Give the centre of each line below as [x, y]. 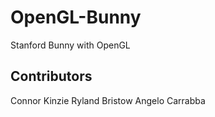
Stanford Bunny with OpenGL [70, 45]
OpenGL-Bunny [76, 17]
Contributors [51, 76]
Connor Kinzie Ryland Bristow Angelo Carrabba [108, 100]
